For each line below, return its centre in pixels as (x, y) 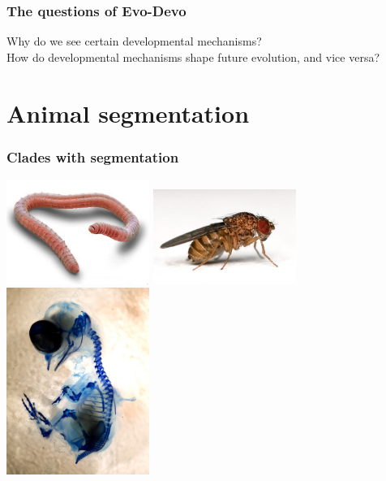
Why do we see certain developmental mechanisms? (134, 41)
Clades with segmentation (93, 156)
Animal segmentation (128, 113)
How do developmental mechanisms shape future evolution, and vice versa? (193, 56)
